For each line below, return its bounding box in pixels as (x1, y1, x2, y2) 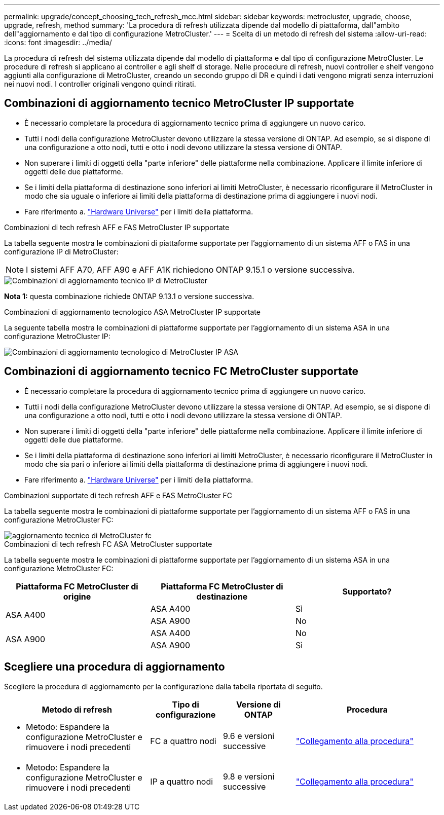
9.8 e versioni (223, 771, 275, 782)
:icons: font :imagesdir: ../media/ (4, 38, 112, 47)
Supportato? (342, 586, 392, 597)
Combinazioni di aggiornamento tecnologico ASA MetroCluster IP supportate (4, 307, 261, 316)
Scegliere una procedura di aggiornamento (4, 660, 225, 674)
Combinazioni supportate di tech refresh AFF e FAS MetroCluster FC (4, 491, 232, 500)
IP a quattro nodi (150, 776, 213, 787)
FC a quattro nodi (150, 735, 216, 746)
